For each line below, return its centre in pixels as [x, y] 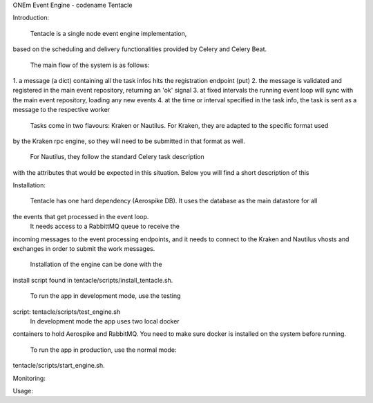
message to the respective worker [61, 110]
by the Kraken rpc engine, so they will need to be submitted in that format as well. [129, 141]
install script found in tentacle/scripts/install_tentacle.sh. [93, 280]
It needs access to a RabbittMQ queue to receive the [105, 226]
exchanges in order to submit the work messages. [84, 249]
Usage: [23, 391]
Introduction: [31, 18]
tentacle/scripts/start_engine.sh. [59, 366]
